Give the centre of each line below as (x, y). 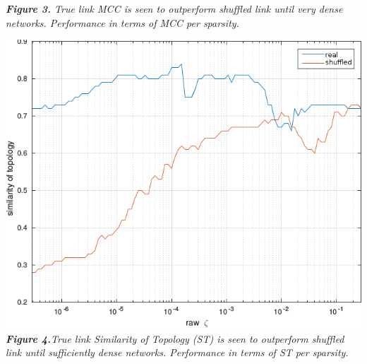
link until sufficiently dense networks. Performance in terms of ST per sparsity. (177, 352)
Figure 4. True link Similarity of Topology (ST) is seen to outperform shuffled (175, 338)
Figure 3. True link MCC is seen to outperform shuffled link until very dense (174, 8)
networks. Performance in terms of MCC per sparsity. (122, 22)
